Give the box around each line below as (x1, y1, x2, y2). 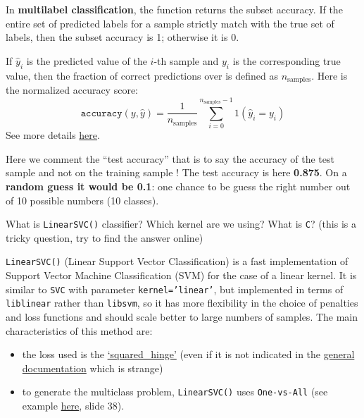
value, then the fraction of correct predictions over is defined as (6, 68, 278, 82)
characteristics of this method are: (6, 323, 153, 338)
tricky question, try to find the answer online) (6, 230, 203, 245)
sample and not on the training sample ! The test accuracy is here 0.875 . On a (6, 165, 347, 180)
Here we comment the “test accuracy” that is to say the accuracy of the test (6, 151, 334, 166)
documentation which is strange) (22, 360, 163, 375)
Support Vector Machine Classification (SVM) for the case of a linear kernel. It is (6, 268, 357, 283)
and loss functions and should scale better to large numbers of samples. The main (6, 309, 358, 324)
